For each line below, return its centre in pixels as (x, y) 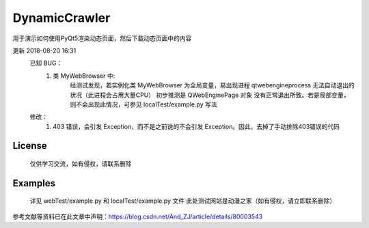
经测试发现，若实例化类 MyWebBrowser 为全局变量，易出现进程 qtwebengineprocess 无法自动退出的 (212, 85)
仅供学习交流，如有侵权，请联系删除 (81, 164)
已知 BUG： (46, 63)
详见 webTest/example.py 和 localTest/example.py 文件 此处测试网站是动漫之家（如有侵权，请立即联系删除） (183, 201)
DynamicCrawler (61, 18)
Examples (34, 183)
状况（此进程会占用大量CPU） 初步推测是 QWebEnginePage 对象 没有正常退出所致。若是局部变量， (210, 95)
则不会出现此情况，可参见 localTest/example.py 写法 (144, 104)
